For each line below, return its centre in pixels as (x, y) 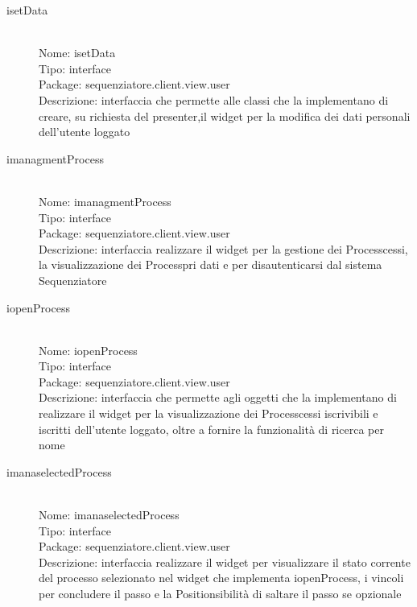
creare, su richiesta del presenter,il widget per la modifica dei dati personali (225, 116)
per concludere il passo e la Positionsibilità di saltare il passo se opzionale (220, 593)
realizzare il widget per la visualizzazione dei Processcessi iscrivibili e (208, 413)
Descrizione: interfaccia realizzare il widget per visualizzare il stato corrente (225, 562)
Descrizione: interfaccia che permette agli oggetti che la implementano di (218, 397)
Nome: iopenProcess (88, 350)
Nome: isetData (77, 53)
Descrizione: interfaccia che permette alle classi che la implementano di (214, 99)
